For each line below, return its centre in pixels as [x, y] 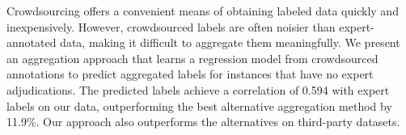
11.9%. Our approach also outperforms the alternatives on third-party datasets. [203, 122]
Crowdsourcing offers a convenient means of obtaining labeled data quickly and [203, 11]
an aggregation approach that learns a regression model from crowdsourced [192, 58]
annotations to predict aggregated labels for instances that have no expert [190, 74]
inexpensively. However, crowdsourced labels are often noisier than [171, 26]
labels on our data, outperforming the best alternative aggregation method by [199, 105]
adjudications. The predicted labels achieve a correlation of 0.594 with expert [198, 89]
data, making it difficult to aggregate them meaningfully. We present [230, 42]
